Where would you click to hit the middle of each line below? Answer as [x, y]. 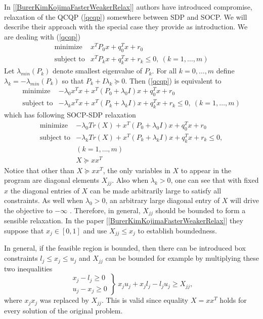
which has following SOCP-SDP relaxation [70, 115]
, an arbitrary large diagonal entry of [163, 200]
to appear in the [206, 170]
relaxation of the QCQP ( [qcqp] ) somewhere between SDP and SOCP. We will [126, 16]
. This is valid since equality [145, 300]
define [225, 71]
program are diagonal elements [52, 180]
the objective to [28, 210]
